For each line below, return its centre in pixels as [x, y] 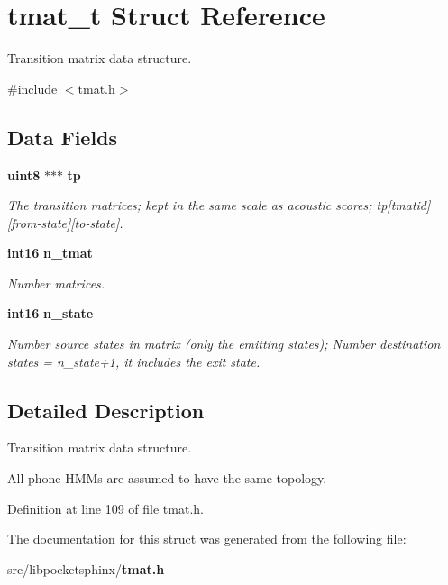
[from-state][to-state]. [65, 222]
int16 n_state [50, 313]
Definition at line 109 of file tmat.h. [105, 508]
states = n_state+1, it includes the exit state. [134, 361]
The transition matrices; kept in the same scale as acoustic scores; [190, 205]
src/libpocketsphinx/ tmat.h [86, 568]
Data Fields [63, 137]
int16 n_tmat [50, 253]
